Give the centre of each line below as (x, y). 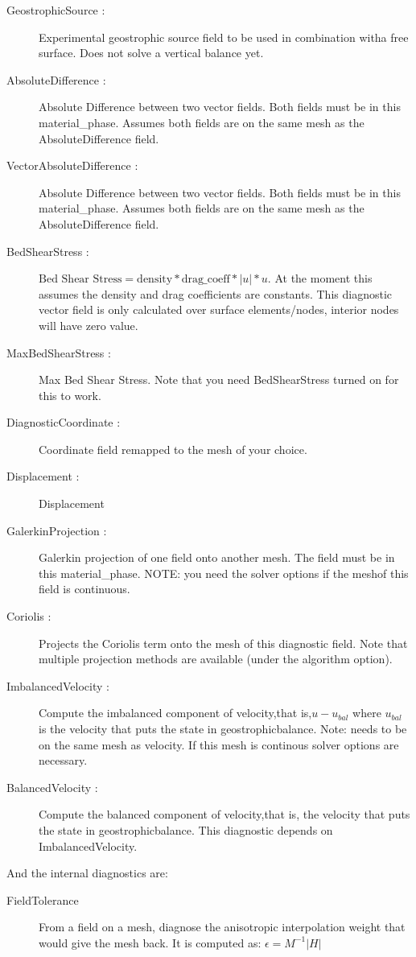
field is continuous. (84, 589)
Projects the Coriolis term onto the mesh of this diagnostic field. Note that (223, 643)
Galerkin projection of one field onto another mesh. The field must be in (217, 557)
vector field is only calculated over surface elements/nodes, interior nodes (219, 309)
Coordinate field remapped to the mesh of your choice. (173, 449)
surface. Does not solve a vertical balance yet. (151, 53)
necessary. (63, 760)
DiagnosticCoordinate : (64, 422)
